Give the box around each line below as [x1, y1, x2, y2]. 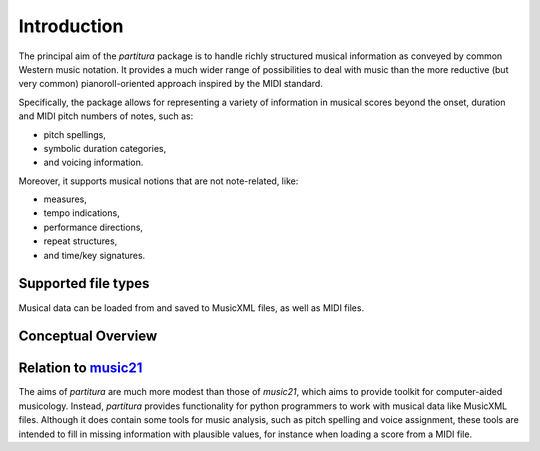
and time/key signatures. [43, 249, 146, 261]
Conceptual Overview [18, 328, 158, 345]
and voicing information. [43, 156, 144, 169]
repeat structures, [43, 235, 118, 247]
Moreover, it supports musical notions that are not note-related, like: [18, 175, 299, 187]
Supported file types [18, 275, 150, 292]
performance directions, [43, 221, 144, 233]
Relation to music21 [18, 360, 143, 377]
